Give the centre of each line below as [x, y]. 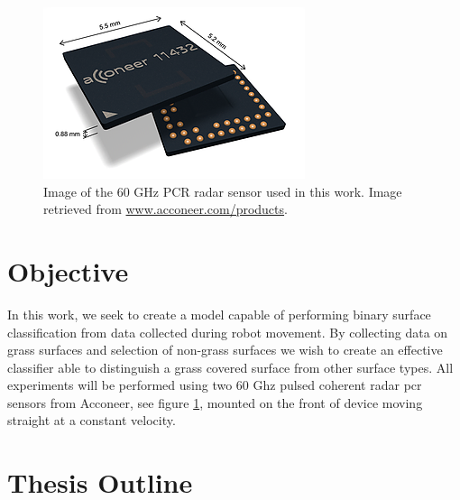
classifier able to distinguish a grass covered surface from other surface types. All [230, 367]
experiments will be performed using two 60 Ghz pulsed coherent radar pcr [215, 385]
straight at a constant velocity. [92, 420]
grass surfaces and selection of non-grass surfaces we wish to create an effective [225, 350]
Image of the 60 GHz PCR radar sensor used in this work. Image [223, 191]
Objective [68, 270]
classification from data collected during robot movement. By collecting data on [228, 332]
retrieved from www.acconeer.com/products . [166, 209]
